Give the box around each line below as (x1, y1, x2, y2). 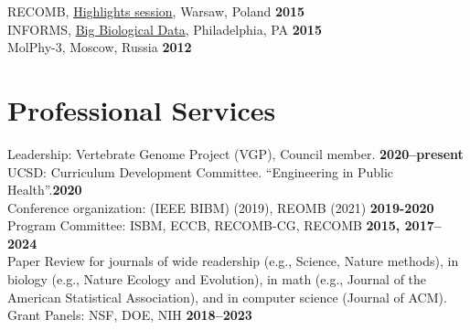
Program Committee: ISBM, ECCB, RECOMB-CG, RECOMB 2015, (7, 216, 401, 235)
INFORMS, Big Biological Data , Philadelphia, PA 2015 (7, 19, 322, 38)
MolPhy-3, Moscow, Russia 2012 (7, 37, 192, 57)
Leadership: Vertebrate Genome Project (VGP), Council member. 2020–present (7, 144, 464, 163)
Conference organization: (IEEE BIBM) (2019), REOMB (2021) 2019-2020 (7, 197, 434, 217)
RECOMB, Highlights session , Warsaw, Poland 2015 (7, 2, 305, 20)
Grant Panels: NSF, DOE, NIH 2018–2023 (7, 305, 252, 325)
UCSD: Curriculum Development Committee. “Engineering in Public (7, 162, 394, 181)
